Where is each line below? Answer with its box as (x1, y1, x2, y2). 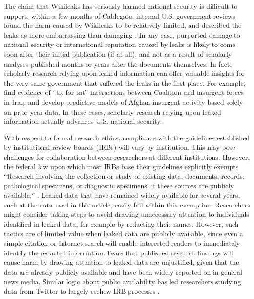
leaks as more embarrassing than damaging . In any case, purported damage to (4, 29, 240, 40)
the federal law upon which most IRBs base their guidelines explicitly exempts (4, 161, 239, 171)
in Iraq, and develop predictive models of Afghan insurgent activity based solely (4, 96, 243, 107)
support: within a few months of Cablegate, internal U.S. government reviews (4, 10, 235, 21)
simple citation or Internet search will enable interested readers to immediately (4, 238, 240, 248)
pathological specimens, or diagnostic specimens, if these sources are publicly (4, 180, 234, 190)
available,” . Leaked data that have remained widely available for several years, (4, 190, 240, 200)
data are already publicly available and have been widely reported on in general (4, 267, 242, 277)
